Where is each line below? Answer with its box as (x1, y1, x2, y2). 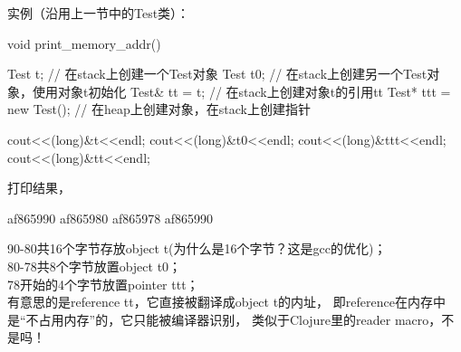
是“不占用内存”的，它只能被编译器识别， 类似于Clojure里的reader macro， (7, 309, 442, 328)
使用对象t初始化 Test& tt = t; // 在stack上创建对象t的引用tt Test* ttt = (32, 81, 451, 100)
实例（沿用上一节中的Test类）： (7, 4, 190, 22)
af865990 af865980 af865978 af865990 (7, 208, 214, 227)
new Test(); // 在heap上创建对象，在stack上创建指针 (7, 100, 311, 119)
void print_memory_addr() (7, 33, 161, 52)
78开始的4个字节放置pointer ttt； (7, 274, 199, 293)
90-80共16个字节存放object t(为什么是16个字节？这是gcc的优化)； (7, 239, 387, 258)
